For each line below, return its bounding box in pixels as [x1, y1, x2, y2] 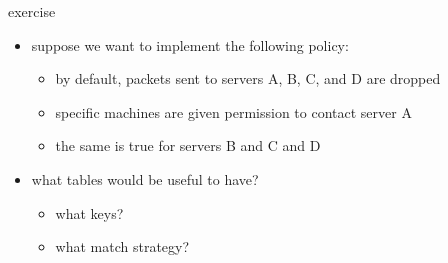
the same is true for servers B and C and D [55, 135, 321, 156]
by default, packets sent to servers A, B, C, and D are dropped [55, 68, 441, 89]
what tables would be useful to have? [31, 168, 259, 189]
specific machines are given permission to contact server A [55, 101, 412, 122]
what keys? [55, 202, 124, 223]
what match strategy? [55, 236, 190, 257]
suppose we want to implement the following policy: [31, 34, 349, 55]
